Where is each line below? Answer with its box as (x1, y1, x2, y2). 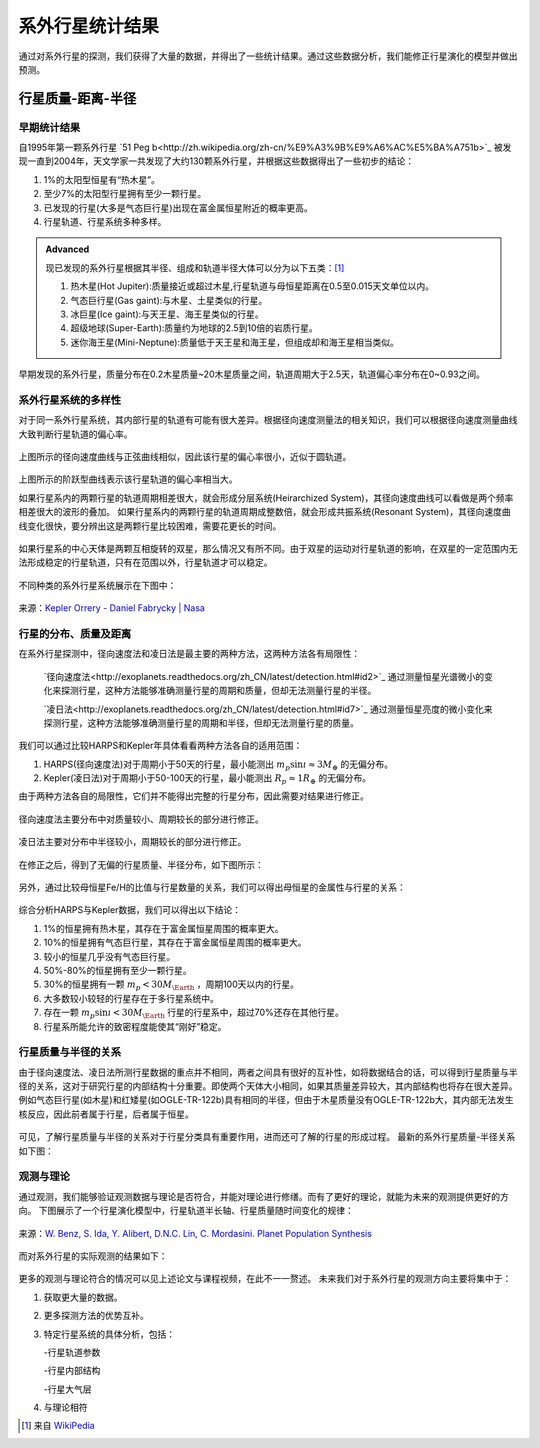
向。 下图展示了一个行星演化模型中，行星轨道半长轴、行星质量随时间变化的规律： (18, 1205, 354, 1217)
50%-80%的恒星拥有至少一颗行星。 (43, 965, 192, 976)
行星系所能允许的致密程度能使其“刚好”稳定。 (43, 1020, 227, 1032)
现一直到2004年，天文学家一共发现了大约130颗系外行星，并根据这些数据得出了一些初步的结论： (18, 155, 415, 167)
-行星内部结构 (43, 1365, 101, 1377)
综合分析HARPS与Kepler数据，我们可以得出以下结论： (18, 904, 242, 916)
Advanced (45, 243, 90, 255)
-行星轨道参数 (43, 1346, 101, 1358)
